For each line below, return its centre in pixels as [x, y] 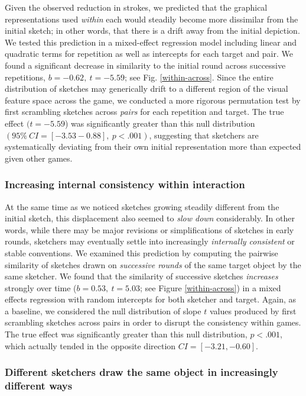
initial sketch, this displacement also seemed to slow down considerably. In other [150, 218]
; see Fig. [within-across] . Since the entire [199, 77]
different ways [39, 386]
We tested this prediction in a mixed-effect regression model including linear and [151, 42]
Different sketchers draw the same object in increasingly [141, 372]
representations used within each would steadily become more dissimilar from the [152, 19]
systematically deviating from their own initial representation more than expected [153, 147]
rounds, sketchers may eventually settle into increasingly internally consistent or [150, 241]
